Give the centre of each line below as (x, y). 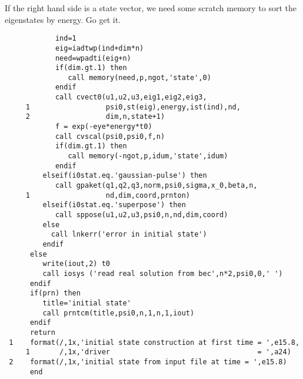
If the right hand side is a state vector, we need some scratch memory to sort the (151, 8)
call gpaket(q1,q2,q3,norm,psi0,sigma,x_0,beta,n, (156, 186)
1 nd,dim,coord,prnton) (108, 195)
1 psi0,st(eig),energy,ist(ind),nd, (133, 107)
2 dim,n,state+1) (95, 117)
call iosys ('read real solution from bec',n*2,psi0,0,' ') (163, 273)
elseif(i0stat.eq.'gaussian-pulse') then (125, 176)
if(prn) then (55, 293)
